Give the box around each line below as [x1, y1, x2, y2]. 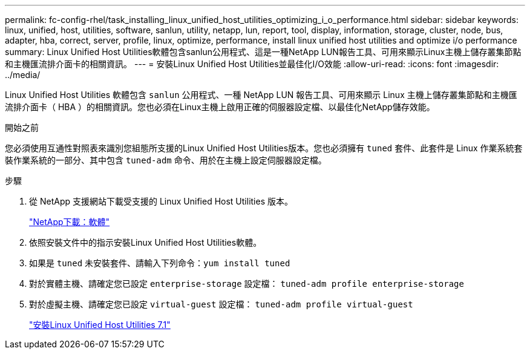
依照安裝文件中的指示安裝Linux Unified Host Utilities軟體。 [29, 237, 262, 247]
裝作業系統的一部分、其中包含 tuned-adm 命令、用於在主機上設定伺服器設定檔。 [5, 155, 327, 165]
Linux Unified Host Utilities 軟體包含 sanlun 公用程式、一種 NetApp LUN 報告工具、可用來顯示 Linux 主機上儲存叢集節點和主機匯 [5, 90, 517, 100]
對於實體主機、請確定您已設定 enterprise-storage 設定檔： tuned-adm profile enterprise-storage [29, 278, 464, 289]
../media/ [5, 70, 41, 80]
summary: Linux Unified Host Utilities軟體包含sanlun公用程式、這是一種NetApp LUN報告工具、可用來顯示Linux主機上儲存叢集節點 [5, 47, 522, 57]
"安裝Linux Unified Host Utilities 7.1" [29, 320, 171, 330]
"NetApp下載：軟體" [29, 217, 110, 227]
